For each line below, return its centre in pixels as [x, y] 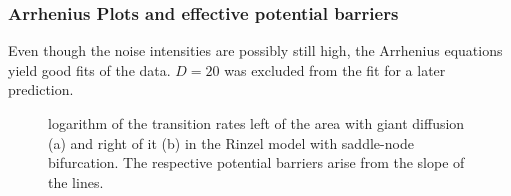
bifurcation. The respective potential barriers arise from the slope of [256, 162]
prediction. [41, 89]
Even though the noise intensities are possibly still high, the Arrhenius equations [255, 50]
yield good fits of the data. [89, 69]
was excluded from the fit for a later [335, 69]
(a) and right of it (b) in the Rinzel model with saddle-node [231, 142]
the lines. [76, 181]
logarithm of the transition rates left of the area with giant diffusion [256, 123]
